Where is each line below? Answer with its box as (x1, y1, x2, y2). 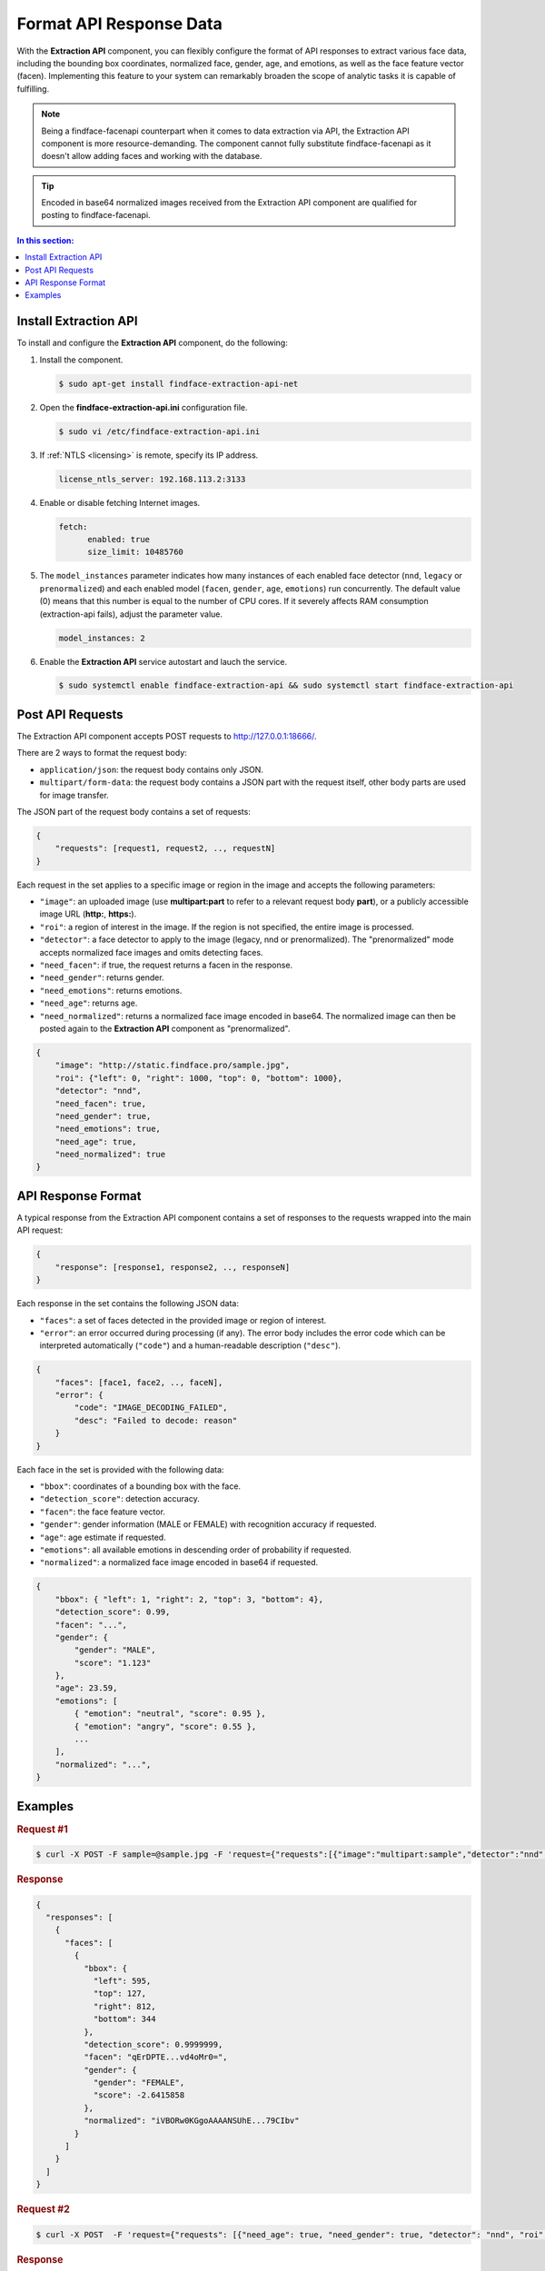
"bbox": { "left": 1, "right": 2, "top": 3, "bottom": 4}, (54, 1594, 324, 1604)
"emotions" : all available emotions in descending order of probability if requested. (39, 1544, 352, 1555)
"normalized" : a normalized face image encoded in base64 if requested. (39, 1557, 319, 1568)
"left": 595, (93, 1976, 152, 1986)
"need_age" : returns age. (39, 997, 138, 1008)
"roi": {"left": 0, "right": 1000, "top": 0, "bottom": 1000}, (54, 1073, 343, 1083)
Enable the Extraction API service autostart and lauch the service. (39, 656, 288, 667)
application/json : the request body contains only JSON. (39, 764, 263, 775)
